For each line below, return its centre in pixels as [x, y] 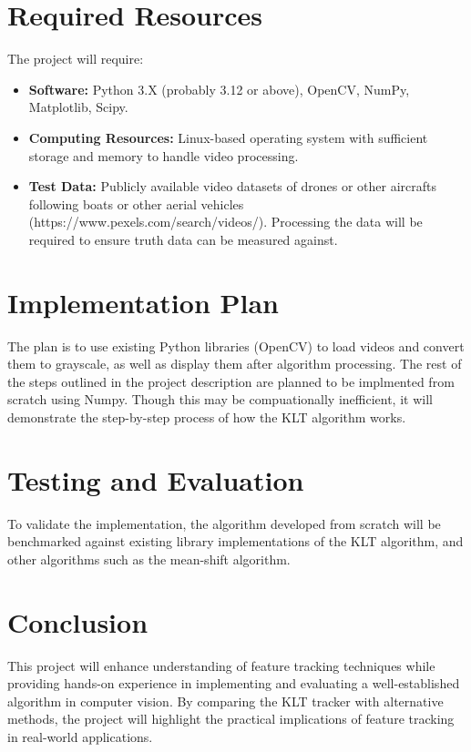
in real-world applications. [80, 736]
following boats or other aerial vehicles [136, 203]
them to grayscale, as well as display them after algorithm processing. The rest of [235, 364]
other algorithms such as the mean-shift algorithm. [149, 559]
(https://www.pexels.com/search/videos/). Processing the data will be [225, 222]
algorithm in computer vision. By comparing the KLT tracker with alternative [225, 701]
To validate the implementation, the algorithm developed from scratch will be [224, 523]
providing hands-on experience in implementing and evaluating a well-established [234, 683]
